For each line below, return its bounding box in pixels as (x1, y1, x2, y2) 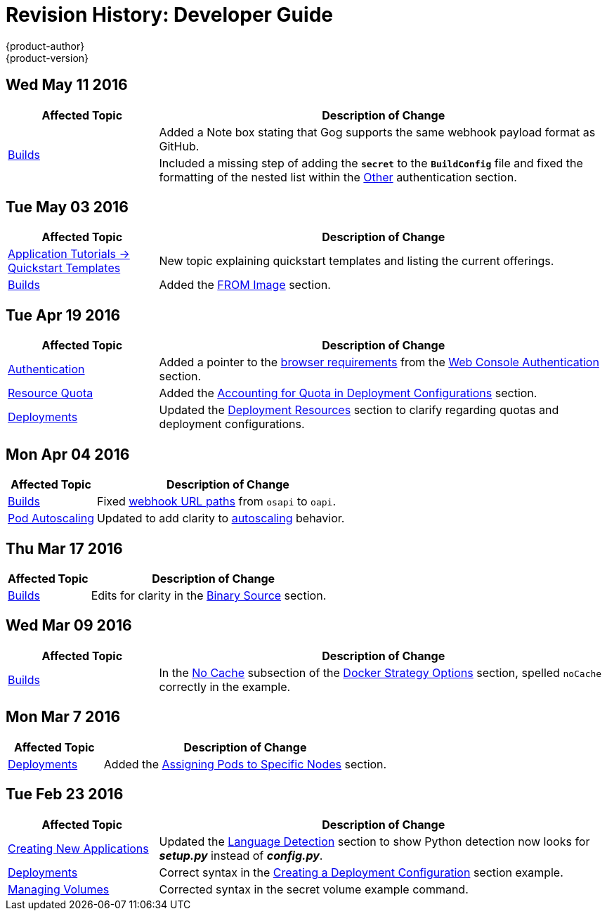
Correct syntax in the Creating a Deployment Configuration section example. (159, 865, 563, 879)
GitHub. (159, 138, 200, 153)
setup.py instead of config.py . (159, 848, 323, 863)
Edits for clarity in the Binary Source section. (91, 588, 327, 602)
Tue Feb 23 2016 (6, 785, 124, 804)
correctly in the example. (159, 679, 291, 694)
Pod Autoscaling (8, 511, 94, 526)
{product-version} (6, 51, 89, 64)
